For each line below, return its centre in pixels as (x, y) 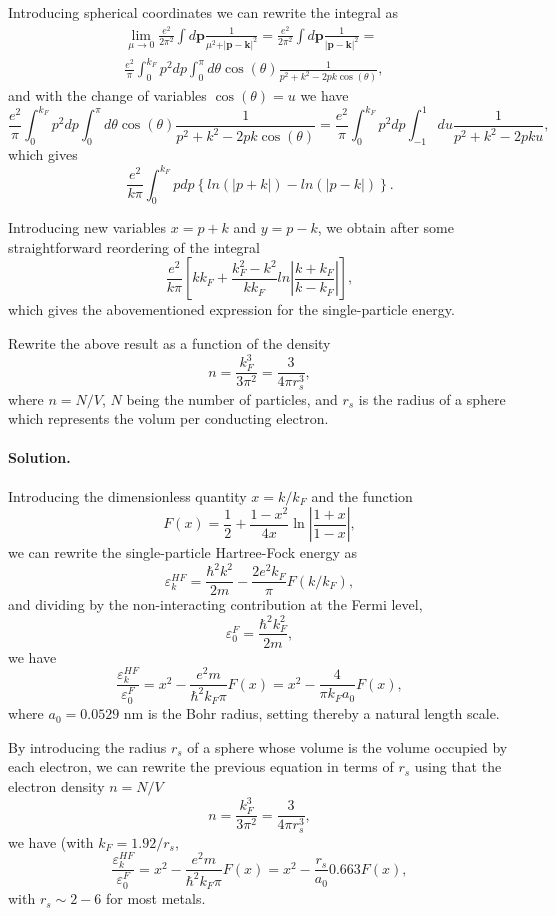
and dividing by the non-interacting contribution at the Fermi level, (215, 604)
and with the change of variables (107, 95)
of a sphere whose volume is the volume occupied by (347, 746)
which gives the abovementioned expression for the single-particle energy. (231, 309)
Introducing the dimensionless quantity (127, 495)
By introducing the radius (87, 746)
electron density (56, 786)
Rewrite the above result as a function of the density (169, 343)
